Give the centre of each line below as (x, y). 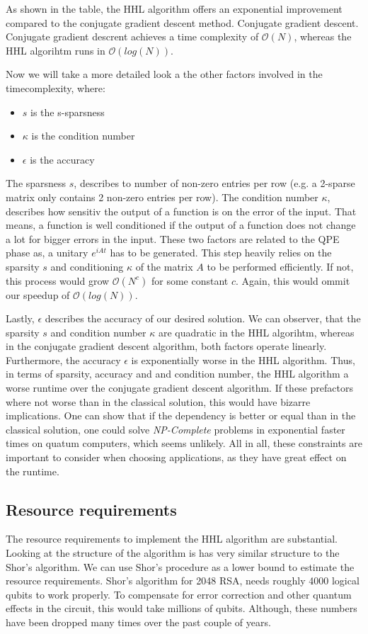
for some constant (190, 280)
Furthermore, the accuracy (63, 360)
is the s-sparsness (68, 112)
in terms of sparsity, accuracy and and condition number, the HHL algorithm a (177, 374)
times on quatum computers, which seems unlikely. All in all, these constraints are (184, 443)
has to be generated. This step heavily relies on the (221, 253)
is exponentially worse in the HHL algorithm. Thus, (243, 360)
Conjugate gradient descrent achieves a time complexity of (132, 36)
